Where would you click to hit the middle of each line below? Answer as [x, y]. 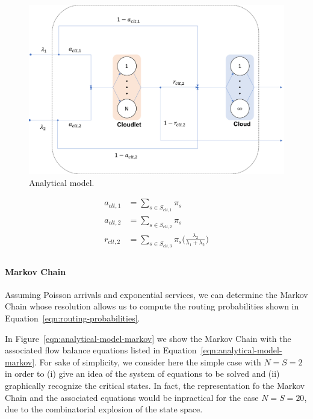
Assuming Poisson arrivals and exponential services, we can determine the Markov [156, 294]
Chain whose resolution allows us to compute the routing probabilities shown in [152, 306]
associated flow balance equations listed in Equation [101, 350]
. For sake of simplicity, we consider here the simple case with [148, 362]
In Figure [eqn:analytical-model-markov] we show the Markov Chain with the [148, 338]
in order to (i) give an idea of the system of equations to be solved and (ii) [142, 374]
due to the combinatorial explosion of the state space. [104, 409]
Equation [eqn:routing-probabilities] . [73, 318]
